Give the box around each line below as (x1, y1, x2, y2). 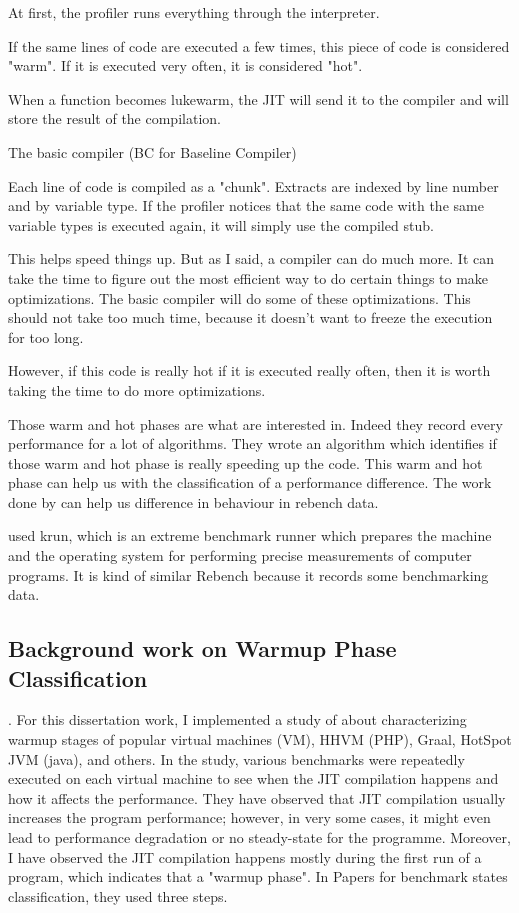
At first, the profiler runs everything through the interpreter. (8, 2, 380, 22)
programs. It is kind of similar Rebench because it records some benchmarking (8, 564, 489, 585)
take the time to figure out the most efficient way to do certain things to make (8, 267, 489, 288)
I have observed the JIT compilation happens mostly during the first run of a (8, 846, 482, 867)
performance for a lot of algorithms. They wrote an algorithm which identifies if (8, 433, 497, 454)
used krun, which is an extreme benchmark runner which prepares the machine (8, 525, 492, 546)
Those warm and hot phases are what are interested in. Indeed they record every (8, 413, 503, 434)
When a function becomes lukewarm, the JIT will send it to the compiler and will (8, 88, 509, 109)
